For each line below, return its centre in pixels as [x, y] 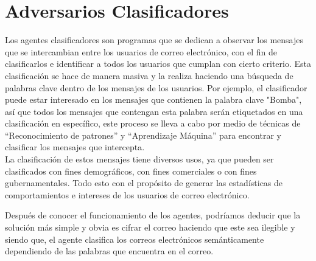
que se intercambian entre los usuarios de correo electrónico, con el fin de [141, 51]
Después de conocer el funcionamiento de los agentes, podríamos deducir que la [153, 215]
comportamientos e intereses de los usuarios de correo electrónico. [127, 194]
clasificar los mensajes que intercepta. [75, 147]
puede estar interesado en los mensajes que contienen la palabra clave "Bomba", [153, 99]
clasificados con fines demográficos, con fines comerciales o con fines [131, 171]
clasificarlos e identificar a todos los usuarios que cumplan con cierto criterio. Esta [158, 64]
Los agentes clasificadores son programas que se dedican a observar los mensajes [154, 40]
